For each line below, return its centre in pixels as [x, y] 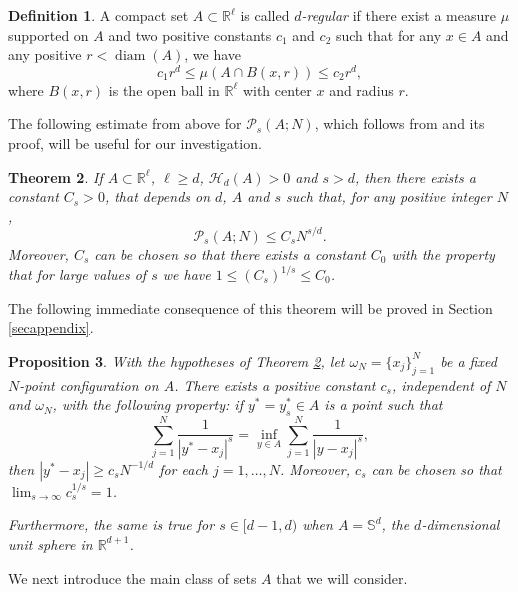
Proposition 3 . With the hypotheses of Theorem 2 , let [176, 360]
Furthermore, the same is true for [111, 524]
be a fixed [468, 360]
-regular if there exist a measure [398, 15]
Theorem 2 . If [55, 176]
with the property [443, 253]
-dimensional [460, 524]
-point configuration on [89, 384]
